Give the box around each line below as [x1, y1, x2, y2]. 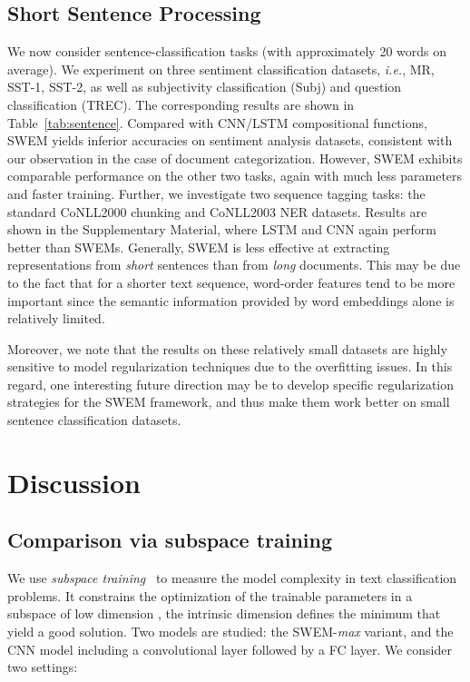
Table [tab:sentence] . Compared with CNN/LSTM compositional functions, [7, 113, 427, 132]
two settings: [7, 657, 78, 677]
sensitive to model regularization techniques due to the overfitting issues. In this [7, 357, 453, 376]
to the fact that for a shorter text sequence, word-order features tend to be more [7, 272, 455, 292]
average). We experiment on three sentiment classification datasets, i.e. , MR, [7, 59, 435, 78]
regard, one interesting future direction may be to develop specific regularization [7, 374, 454, 393]
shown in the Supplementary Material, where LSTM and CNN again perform [7, 220, 437, 239]
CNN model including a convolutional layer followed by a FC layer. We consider [7, 639, 452, 658]
